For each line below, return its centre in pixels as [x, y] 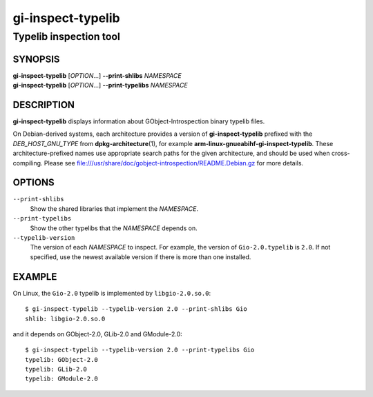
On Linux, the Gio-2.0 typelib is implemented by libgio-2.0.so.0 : [112, 293]
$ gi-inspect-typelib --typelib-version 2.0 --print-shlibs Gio [136, 309]
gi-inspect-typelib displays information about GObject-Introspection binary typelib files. [139, 121]
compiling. [28, 163]
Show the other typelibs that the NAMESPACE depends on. [114, 228]
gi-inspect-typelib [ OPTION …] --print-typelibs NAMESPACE [100, 85]
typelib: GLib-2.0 [56, 369]
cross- [341, 153]
